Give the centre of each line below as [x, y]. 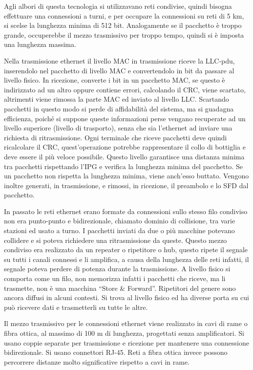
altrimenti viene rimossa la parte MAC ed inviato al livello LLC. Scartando [116, 99]
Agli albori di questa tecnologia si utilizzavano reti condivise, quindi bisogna [118, 6]
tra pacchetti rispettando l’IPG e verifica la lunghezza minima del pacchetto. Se [123, 166]
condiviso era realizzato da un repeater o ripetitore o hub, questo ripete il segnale [126, 250]
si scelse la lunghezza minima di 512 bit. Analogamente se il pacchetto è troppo [123, 25]
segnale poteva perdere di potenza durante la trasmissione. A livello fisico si [117, 269]
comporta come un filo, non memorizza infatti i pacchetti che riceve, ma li [115, 278]
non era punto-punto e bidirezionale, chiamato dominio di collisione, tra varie [120, 221]
